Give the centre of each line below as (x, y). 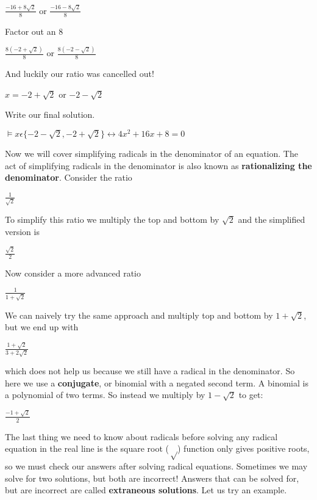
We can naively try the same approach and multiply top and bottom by (139, 315)
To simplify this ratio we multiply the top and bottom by (112, 219)
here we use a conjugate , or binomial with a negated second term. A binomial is (157, 382)
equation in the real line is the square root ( (87, 448)
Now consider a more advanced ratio (73, 273)
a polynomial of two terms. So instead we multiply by (105, 395)
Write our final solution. (50, 114)
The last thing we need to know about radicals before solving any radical (141, 436)
